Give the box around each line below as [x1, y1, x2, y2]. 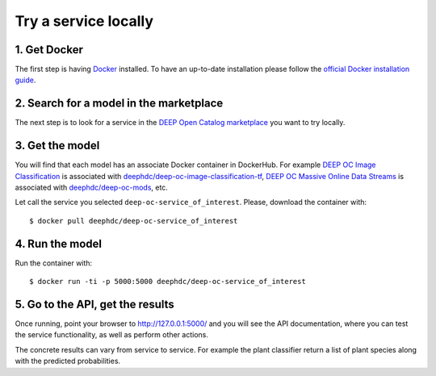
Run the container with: [15, 258, 93, 268]
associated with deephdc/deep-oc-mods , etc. [15, 182, 169, 193]
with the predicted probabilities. [15, 356, 121, 366]
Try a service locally [15, 12, 153, 30]
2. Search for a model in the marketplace [15, 97, 224, 111]
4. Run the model [15, 236, 103, 250]
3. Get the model [15, 139, 100, 152]
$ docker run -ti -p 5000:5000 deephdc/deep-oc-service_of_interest [29, 277, 306, 286]
